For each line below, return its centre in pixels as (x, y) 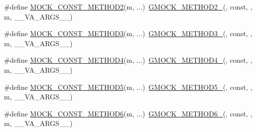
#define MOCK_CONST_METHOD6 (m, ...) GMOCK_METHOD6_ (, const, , (128, 113)
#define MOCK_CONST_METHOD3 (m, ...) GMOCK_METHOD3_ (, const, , (128, 33)
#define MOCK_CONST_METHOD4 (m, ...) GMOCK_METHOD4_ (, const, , (128, 60)
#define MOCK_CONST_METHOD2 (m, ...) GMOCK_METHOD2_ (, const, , (128, 7)
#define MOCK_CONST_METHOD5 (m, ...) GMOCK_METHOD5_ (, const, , (128, 87)
